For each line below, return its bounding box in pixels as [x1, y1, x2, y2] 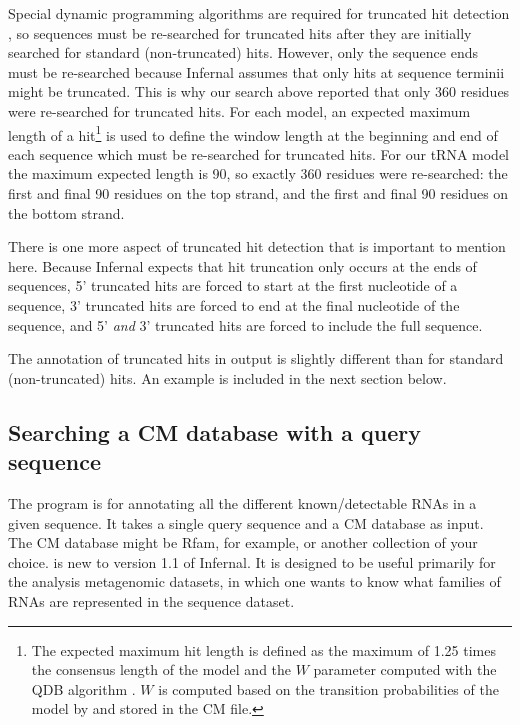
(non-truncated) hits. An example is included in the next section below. [8, 367, 447, 388]
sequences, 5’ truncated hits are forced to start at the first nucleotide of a [8, 275, 458, 296]
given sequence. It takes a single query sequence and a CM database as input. [8, 512, 484, 533]
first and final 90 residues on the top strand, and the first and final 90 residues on [8, 183, 509, 203]
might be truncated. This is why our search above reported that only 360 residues [8, 81, 510, 102]
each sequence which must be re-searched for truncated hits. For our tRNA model [8, 143, 510, 164]
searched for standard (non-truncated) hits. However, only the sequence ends [8, 42, 478, 63]
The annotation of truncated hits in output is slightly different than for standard [8, 348, 504, 369]
